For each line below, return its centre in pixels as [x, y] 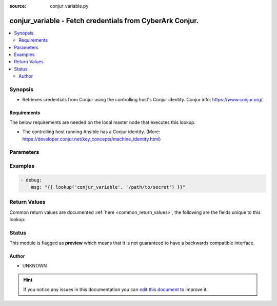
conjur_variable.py [69, 6]
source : [18, 6]
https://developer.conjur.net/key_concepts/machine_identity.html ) [92, 139]
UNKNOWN [35, 265]
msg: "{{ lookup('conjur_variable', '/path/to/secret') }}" [108, 187]
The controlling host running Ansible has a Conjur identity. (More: [91, 132]
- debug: [31, 180]
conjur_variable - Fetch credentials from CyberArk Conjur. [104, 21]
